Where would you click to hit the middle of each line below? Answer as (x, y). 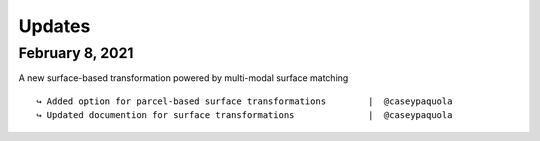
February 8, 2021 (76, 53)
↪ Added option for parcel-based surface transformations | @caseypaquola (244, 101)
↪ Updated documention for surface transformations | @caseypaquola (244, 115)
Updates (54, 26)
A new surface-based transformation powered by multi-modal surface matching (183, 78)
